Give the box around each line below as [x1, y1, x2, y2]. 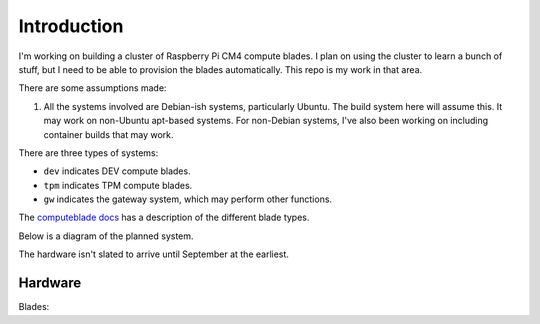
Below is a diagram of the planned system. [18, 230, 194, 242]
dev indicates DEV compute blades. [43, 165, 191, 177]
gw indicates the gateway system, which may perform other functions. [43, 193, 333, 205]
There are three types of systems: [18, 146, 159, 159]
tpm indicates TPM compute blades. [43, 179, 193, 191]
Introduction [18, 15, 124, 37]
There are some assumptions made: [18, 82, 167, 94]
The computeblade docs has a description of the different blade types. [18, 211, 310, 224]
